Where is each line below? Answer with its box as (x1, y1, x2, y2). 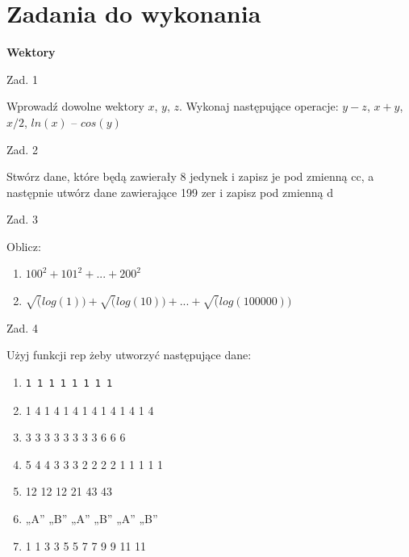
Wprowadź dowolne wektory (6, 98, 144, 115)
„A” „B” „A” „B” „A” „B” (25, 509, 158, 526)
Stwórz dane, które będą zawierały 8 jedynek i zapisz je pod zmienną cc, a (6, 168, 374, 185)
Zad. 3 (6, 211, 38, 228)
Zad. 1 (6, 70, 38, 87)
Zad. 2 (6, 140, 38, 157)
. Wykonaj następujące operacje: (179, 98, 339, 115)
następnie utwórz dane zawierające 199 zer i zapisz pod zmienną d (6, 183, 334, 200)
